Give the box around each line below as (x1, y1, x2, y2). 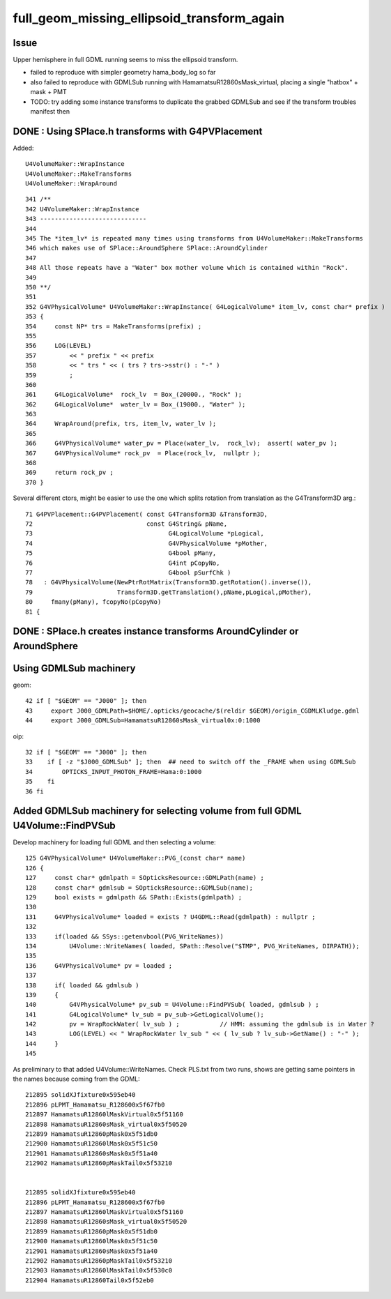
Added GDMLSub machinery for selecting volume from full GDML (13, 805, 302, 817)
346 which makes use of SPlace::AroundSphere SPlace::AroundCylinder (25, 244, 268, 252)
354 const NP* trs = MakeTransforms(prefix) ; (25, 322, 202, 331)
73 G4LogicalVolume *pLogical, (25, 530, 264, 538)
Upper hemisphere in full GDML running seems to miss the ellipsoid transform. (13, 56, 238, 64)
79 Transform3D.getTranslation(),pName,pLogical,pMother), (25, 588, 312, 596)
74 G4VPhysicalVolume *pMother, (25, 539, 268, 547)
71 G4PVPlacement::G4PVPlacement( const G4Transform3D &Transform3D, (25, 510, 268, 518)
